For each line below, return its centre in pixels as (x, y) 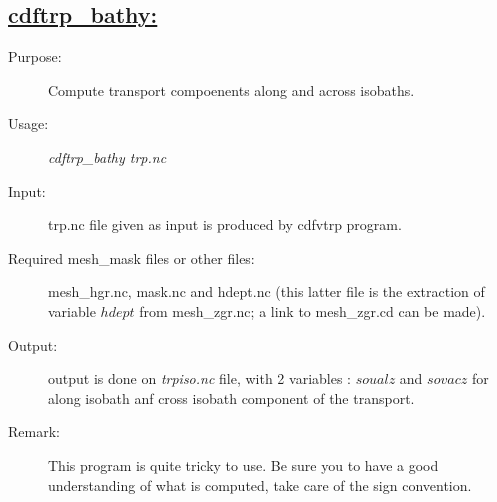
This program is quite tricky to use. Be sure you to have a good (243, 464)
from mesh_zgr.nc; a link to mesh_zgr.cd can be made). (312, 310)
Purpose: (35, 56)
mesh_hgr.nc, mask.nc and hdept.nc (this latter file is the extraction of (266, 291)
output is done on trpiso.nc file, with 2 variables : (199, 378)
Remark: (34, 431)
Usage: (28, 123)
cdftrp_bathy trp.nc (107, 156)
